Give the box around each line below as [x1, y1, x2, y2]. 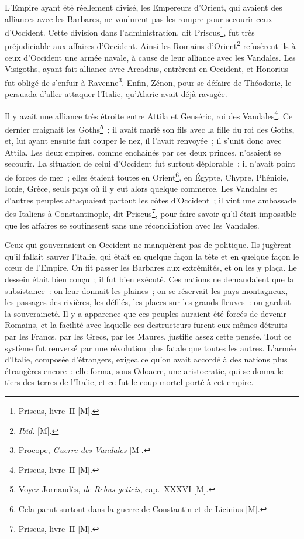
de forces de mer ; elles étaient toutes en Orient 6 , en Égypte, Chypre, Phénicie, [5, 170, 289, 183]
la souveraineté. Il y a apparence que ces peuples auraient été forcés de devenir [5, 307, 286, 319]
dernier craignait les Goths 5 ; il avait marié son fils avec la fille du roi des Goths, [5, 121, 295, 135]
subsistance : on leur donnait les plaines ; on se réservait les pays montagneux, [5, 284, 288, 296]
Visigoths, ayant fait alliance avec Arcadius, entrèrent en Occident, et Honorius [5, 63, 288, 75]
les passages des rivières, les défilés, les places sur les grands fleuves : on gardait [5, 296, 291, 308]
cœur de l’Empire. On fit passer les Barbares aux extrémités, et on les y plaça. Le [5, 261, 297, 274]
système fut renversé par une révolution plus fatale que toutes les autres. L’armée [5, 341, 296, 354]
